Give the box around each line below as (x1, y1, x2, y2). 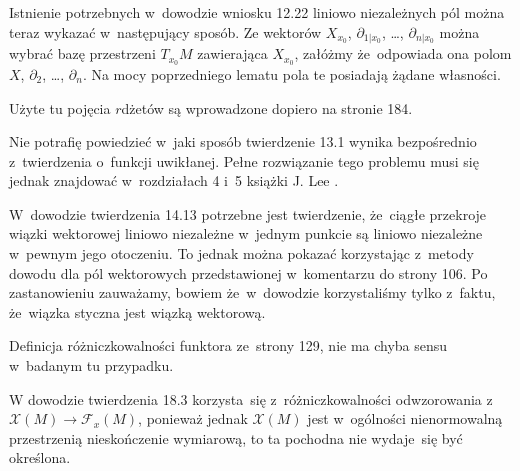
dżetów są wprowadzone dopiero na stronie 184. (121, 97, 413, 118)
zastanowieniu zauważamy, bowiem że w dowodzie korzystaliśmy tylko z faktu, (9, 282, 496, 303)
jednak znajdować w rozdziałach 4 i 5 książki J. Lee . (9, 170, 339, 191)
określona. (9, 447, 71, 468)
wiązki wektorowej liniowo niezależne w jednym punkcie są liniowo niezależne (9, 223, 483, 244)
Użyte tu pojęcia (9, 97, 111, 118)
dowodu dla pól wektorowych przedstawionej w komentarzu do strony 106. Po (9, 262, 488, 283)
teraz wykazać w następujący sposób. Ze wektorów (9, 21, 322, 42)
